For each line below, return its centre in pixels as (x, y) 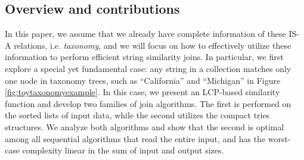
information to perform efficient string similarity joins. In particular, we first (144, 57)
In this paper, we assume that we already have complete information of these (145, 34)
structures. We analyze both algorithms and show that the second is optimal (145, 126)
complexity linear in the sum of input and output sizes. (123, 150)
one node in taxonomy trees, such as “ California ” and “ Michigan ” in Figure (143, 80)
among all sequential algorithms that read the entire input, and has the (135, 138)
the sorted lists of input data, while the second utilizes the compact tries (137, 115)
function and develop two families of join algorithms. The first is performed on (148, 103)
